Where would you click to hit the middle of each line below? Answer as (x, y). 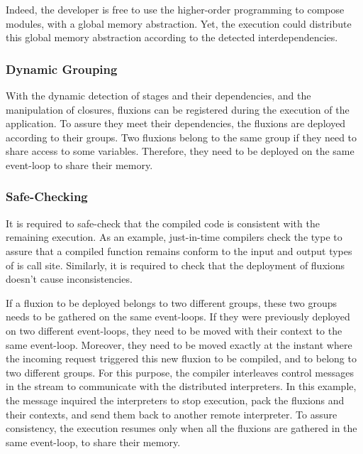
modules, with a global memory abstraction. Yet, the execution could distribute (179, 23)
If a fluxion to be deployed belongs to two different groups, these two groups (172, 302)
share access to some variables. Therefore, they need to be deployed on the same (180, 151)
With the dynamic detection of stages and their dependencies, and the (158, 95)
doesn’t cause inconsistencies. (69, 279)
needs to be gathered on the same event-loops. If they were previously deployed (178, 317)
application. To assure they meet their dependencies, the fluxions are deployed (176, 123)
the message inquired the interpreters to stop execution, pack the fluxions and (175, 400)
